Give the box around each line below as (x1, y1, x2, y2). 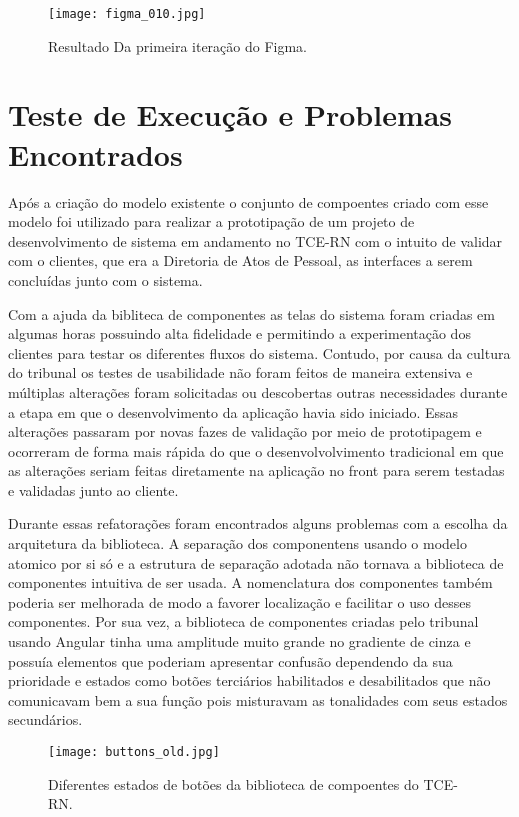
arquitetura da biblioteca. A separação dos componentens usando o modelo (8, 533, 467, 554)
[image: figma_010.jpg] (48, 7, 206, 21)
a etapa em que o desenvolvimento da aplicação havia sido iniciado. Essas (8, 401, 459, 422)
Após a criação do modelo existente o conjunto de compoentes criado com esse (8, 191, 489, 212)
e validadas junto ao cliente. (8, 479, 179, 500)
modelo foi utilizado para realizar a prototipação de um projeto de (8, 211, 415, 232)
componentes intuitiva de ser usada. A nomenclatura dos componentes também (8, 572, 493, 593)
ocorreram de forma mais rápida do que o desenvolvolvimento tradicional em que (8, 440, 504, 461)
